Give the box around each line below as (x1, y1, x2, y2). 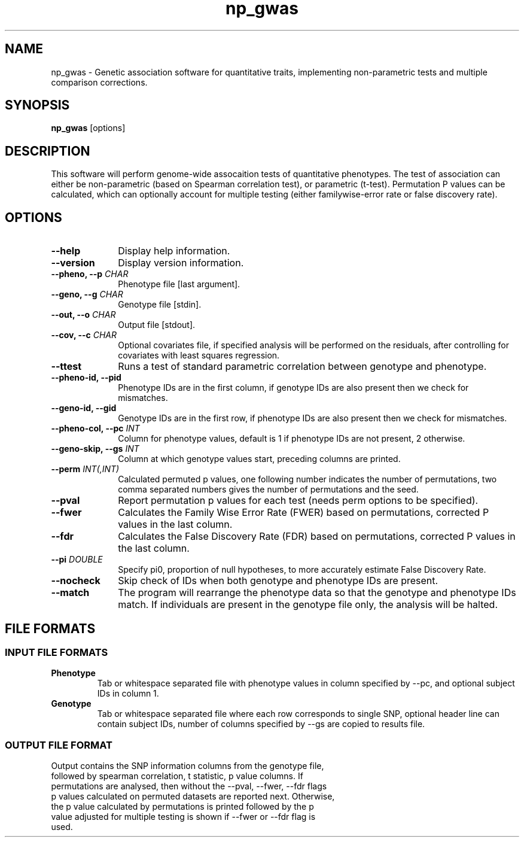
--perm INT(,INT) (51, 464, 120, 475)
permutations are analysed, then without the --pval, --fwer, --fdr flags (51, 781, 327, 792)
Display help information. (118, 245, 230, 257)
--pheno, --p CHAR (51, 269, 129, 279)
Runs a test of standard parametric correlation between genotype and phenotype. (118, 360, 487, 373)
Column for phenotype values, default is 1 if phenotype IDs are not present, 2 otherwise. (118, 433, 465, 444)
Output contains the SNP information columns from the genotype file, (51, 761, 324, 771)
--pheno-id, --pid (51, 372, 121, 383)
